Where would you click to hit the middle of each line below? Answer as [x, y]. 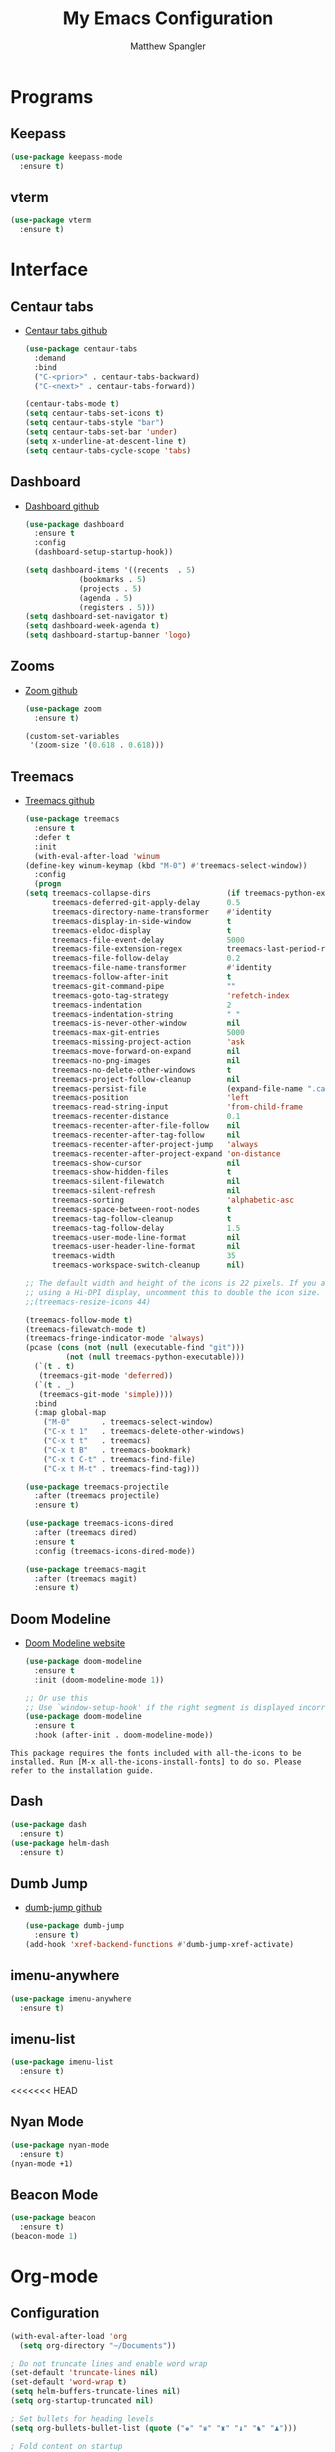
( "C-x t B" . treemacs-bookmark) [117, 1450]
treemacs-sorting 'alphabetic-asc [173, 1200]
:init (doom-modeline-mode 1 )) [99, 1680]
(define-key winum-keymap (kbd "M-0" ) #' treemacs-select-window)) [166, 865]
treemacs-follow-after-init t [141, 977]
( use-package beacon [53, 2218]
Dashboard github [62, 506]
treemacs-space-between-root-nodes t [141, 1209]
